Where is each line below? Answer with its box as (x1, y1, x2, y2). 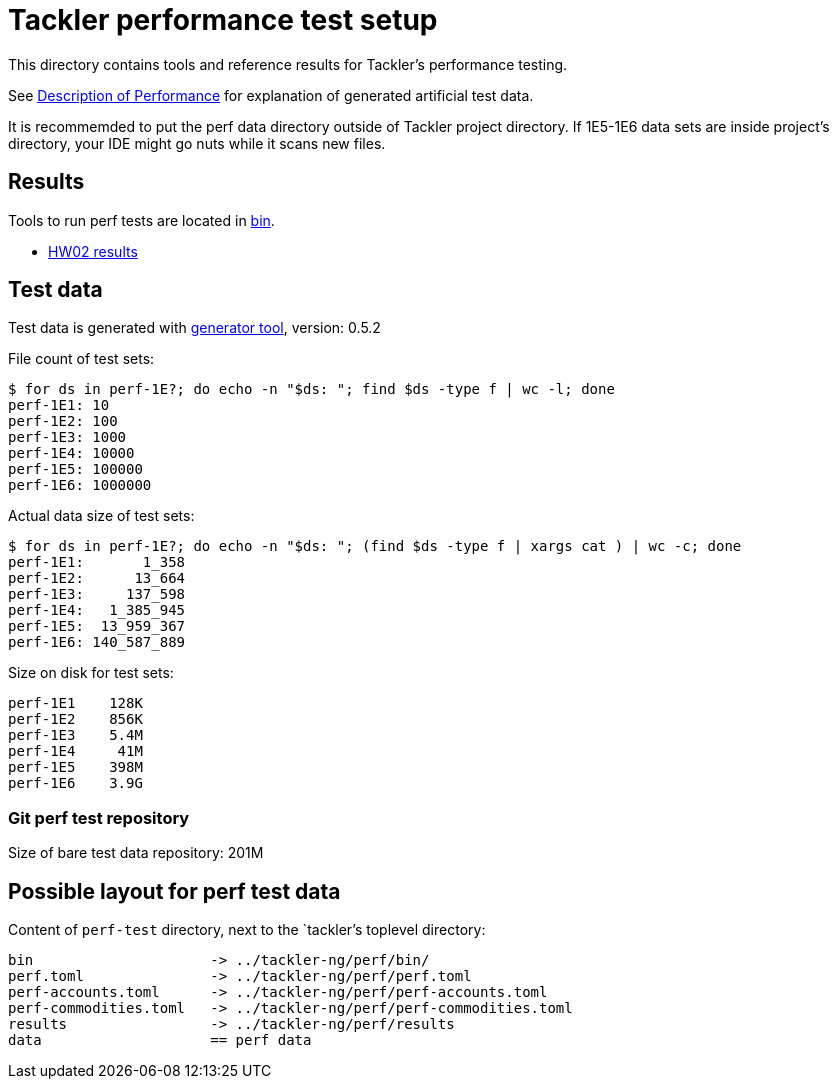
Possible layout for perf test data (8, 878, 341, 904)
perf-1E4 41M (8, 743, 143, 760)
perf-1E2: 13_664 (8, 570, 186, 587)
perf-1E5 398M (8, 759, 143, 776)
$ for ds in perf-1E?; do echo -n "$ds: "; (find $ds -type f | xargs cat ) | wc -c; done (8, 538, 742, 555)
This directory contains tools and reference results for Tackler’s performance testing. (8, 55, 568, 73)
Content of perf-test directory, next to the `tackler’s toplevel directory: (8, 921, 486, 939)
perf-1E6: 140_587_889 (8, 634, 186, 651)
